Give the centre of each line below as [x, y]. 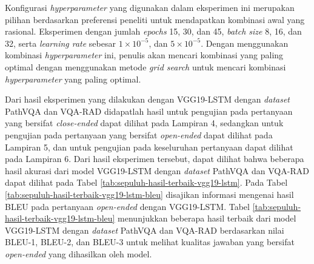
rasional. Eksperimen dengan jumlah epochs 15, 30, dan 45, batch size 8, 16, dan [153, 31]
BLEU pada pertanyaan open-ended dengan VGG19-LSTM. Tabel [127, 206]
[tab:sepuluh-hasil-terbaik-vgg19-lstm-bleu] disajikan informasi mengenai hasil [149, 194]
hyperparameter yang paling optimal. [73, 79]
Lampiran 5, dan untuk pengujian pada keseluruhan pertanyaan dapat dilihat [149, 147]
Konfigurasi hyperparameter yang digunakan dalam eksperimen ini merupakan [150, 7]
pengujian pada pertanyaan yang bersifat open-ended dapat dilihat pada [139, 134]
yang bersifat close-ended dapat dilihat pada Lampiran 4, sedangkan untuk [144, 123]
